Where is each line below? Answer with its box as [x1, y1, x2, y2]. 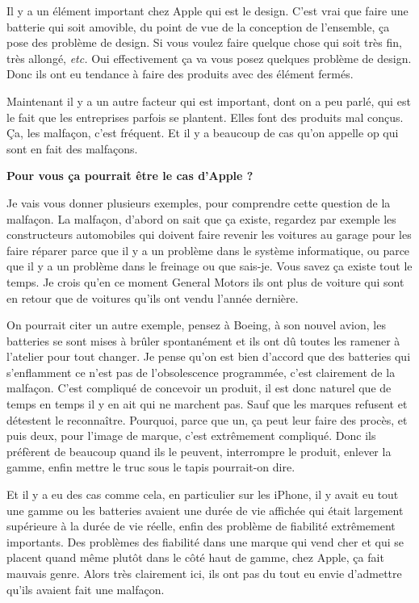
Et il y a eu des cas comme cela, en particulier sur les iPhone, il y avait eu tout [6, 486, 399, 503]
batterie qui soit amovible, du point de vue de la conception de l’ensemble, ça [6, 18, 390, 35]
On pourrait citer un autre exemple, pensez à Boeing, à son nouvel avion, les [6, 316, 386, 333]
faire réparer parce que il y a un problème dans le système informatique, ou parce [6, 241, 410, 258]
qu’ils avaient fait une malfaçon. [6, 580, 165, 597]
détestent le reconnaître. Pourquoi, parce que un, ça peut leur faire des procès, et [6, 411, 408, 428]
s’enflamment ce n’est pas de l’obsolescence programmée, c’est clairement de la [6, 363, 396, 380]
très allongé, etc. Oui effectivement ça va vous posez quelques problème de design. [6, 49, 412, 66]
